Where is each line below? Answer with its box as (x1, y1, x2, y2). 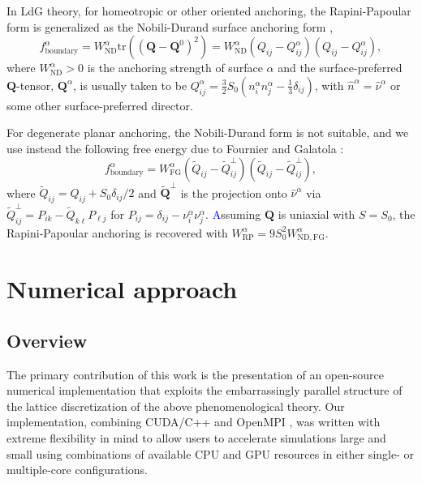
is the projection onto (180, 184, 287, 201)
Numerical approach (6, 272, 238, 306)
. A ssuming (205, 205, 261, 222)
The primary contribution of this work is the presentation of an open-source (6, 365, 384, 383)
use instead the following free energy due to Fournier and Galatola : (6, 139, 344, 156)
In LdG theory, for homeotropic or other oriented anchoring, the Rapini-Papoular (6, 2, 411, 19)
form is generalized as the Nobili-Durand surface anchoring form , (6, 18, 334, 35)
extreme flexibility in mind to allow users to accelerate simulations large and (6, 430, 386, 446)
